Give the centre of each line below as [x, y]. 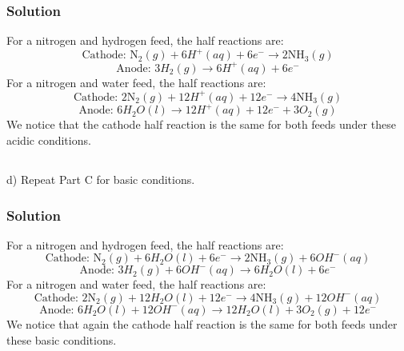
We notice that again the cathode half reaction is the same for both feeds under [202, 323]
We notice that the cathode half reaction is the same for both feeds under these [201, 124]
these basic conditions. [62, 339]
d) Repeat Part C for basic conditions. [101, 179]
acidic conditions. [49, 140]
